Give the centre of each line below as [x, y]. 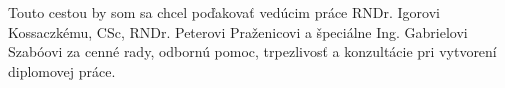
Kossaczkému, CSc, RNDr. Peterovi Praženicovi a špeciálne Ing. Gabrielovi [238, 31]
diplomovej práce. [62, 70]
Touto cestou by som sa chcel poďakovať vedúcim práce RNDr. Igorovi [224, 12]
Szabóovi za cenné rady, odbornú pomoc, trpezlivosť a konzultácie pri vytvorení [252, 51]
